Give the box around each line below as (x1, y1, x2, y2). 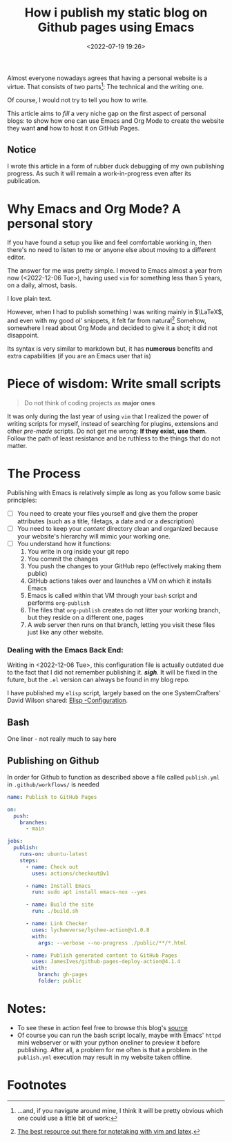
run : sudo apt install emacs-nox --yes (32, 889, 147, 896)
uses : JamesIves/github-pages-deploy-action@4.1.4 (32, 958, 181, 965)
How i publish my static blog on (24, 5, 208, 21)
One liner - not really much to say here (7, 735, 117, 743)
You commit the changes (27, 554, 99, 563)
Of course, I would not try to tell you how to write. (7, 95, 148, 104)
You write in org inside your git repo (27, 548, 130, 556)
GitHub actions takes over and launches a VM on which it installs (27, 577, 212, 585)
